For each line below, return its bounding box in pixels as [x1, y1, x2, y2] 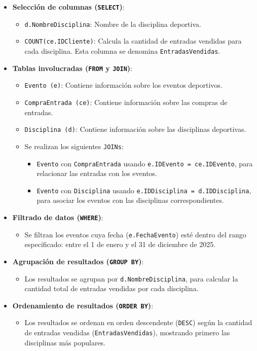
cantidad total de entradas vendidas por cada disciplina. [24, 283, 199, 294]
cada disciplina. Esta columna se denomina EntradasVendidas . [24, 45, 221, 56]
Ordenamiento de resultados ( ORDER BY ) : [12, 300, 154, 310]
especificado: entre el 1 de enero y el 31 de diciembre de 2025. [24, 239, 216, 250]
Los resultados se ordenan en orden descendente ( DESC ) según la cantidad [24, 317, 252, 328]
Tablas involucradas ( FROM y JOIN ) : [12, 62, 132, 73]
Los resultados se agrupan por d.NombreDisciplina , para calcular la [24, 273, 238, 284]
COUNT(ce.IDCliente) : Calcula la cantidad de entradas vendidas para [24, 36, 242, 46]
